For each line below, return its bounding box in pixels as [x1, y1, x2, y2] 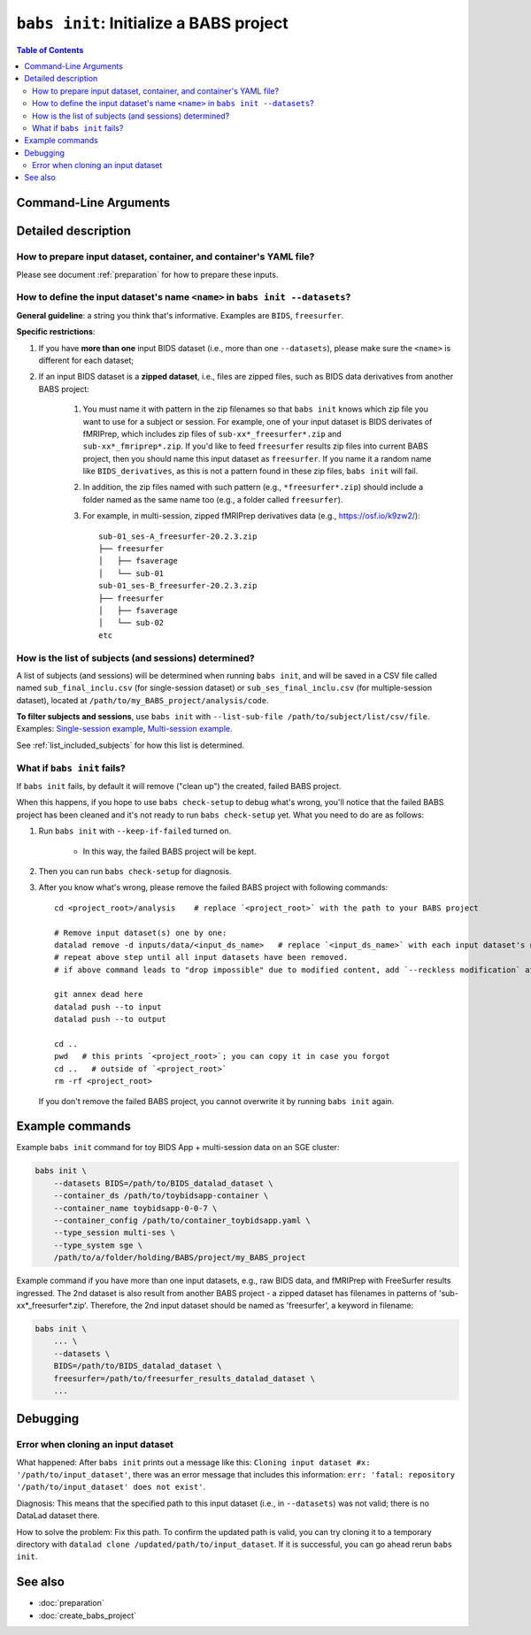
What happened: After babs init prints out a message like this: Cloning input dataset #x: [16, 1456, 371, 1468]
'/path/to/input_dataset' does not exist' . [16, 1482, 206, 1493]
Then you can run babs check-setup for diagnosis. [38, 865, 232, 876]
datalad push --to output [54, 1014, 167, 1025]
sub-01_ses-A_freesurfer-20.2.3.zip [98, 531, 258, 541]
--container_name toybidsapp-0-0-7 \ [53, 1203, 218, 1213]
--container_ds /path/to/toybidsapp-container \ [53, 1191, 269, 1201]
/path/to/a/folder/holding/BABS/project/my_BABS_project [53, 1253, 306, 1263]
